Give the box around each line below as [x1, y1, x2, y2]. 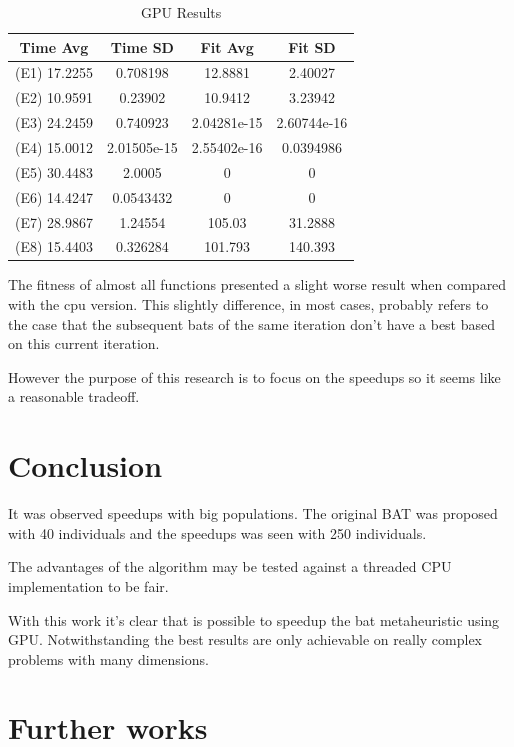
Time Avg [19, 36, 89, 57]
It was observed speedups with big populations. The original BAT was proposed [8, 503, 498, 524]
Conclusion [8, 445, 163, 486]
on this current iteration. [8, 333, 160, 354]
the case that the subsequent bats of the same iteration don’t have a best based [8, 313, 496, 334]
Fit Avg [200, 36, 254, 57]
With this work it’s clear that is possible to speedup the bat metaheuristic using [8, 609, 500, 630]
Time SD [110, 36, 174, 57]
